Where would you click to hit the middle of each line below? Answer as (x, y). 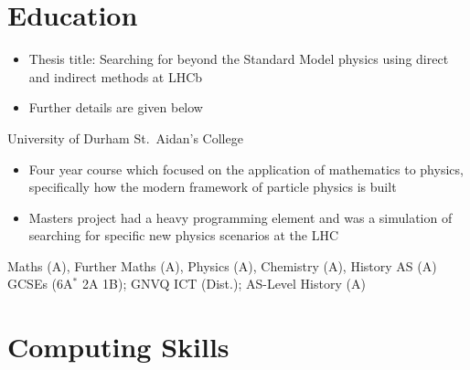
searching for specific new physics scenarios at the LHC (184, 235)
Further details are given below (116, 107)
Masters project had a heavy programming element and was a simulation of (240, 217)
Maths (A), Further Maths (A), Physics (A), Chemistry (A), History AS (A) (222, 265)
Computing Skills (118, 347)
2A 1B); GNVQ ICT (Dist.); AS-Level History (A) (224, 284)
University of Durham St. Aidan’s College (125, 137)
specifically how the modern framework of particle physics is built (213, 187)
